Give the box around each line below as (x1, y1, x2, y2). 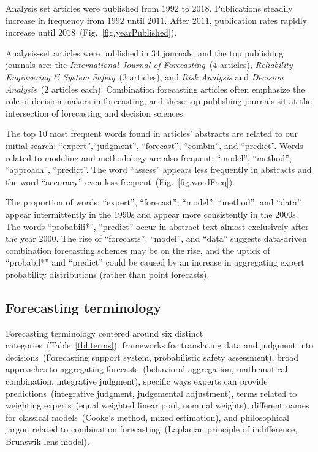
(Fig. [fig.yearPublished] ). (80, 26, 177, 39)
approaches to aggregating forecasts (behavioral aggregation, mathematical (6, 362, 288, 375)
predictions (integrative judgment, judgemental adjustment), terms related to (6, 386, 297, 399)
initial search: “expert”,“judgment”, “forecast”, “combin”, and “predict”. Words (6, 139, 303, 151)
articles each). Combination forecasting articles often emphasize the (51, 82, 305, 95)
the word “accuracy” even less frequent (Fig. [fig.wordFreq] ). (6, 175, 235, 188)
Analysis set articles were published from (6, 2, 159, 14)
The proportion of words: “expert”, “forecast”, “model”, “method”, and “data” (6, 196, 301, 209)
